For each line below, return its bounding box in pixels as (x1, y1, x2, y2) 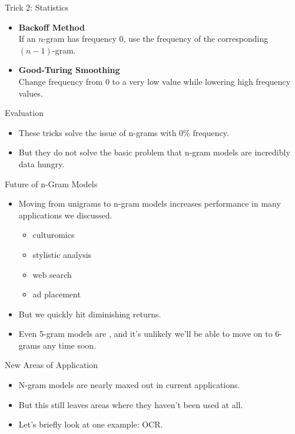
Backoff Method (18, 21, 85, 33)
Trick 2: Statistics (5, 1, 68, 13)
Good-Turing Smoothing (18, 64, 120, 76)
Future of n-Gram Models (5, 177, 98, 190)
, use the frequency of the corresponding (123, 32, 269, 45)
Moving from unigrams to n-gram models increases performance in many (18, 197, 281, 210)
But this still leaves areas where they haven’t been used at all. (18, 398, 243, 410)
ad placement (32, 288, 81, 300)
